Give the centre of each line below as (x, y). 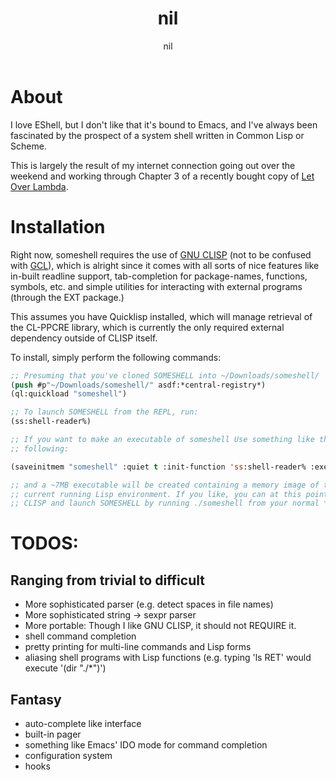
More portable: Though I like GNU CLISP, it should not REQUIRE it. (160, 626)
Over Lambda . (39, 186)
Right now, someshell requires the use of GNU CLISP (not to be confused (161, 254)
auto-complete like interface (83, 724)
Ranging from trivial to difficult (107, 580)
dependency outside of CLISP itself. (84, 338)
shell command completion (80, 636)
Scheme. (28, 146)
